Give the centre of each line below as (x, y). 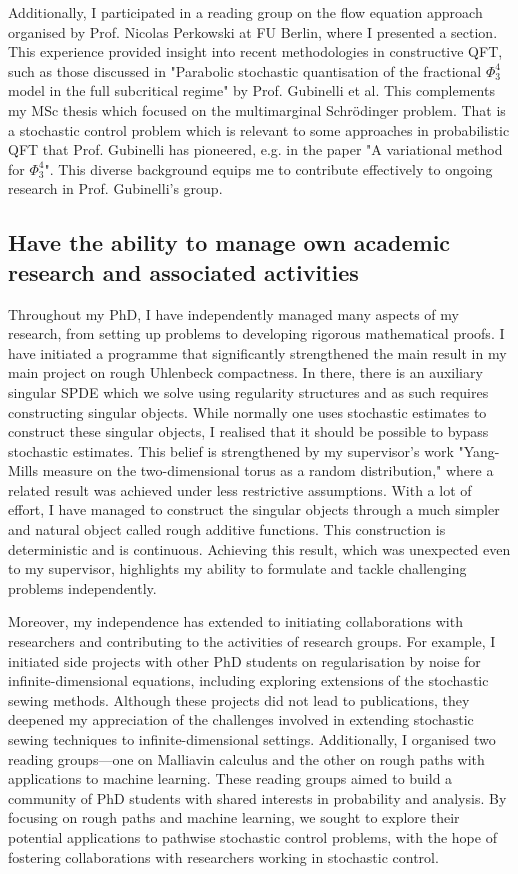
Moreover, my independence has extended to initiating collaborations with (235, 621)
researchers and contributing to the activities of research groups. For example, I (252, 641)
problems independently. (82, 587)
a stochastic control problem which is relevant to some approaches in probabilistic (259, 129)
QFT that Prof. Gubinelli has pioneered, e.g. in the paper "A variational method (255, 149)
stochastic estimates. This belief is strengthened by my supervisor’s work (231, 450)
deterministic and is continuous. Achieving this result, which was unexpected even (259, 548)
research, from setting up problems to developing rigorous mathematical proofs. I (256, 333)
